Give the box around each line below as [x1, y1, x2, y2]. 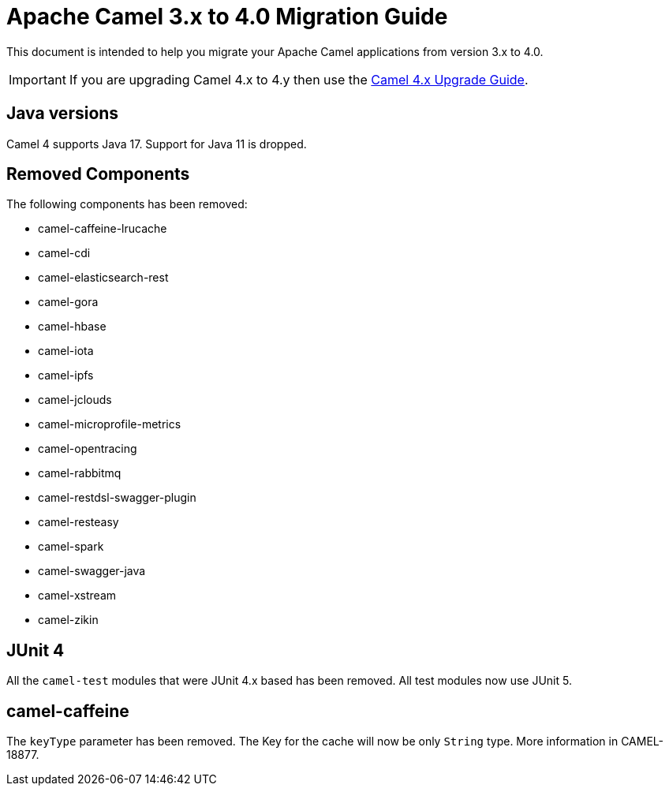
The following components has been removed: [6, 197, 248, 211]
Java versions [6, 103, 119, 124]
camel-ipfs [38, 368, 94, 383]
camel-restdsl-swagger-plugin [38, 491, 196, 505]
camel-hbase [38, 319, 107, 334]
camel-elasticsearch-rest [38, 271, 169, 285]
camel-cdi [38, 246, 91, 260]
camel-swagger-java [38, 564, 146, 578]
